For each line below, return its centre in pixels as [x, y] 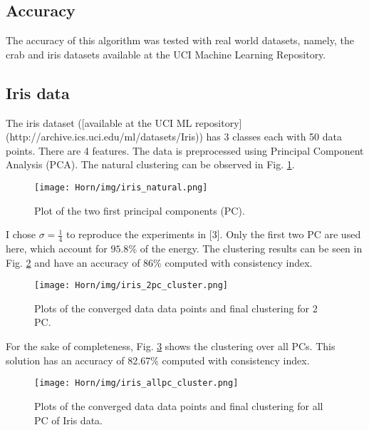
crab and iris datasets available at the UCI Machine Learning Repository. [166, 54]
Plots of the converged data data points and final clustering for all [179, 405]
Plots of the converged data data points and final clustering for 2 [176, 308]
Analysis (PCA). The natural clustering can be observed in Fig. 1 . [150, 164]
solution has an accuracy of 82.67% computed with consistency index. [158, 360]
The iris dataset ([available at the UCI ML [99, 122]
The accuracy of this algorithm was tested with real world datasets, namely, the [180, 40]
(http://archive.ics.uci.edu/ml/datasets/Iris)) [104, 137]
